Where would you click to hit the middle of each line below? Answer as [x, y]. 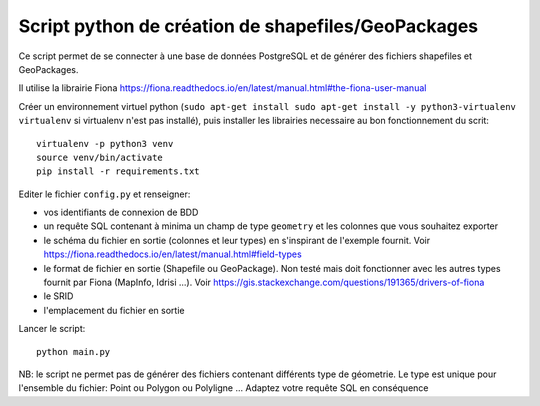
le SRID [58, 296]
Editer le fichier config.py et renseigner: [104, 194]
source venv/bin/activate [100, 157]
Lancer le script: [52, 329]
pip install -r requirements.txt [118, 171]
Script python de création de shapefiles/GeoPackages [248, 26]
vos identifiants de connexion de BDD [121, 212]
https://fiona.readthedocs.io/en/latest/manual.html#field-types [172, 254]
